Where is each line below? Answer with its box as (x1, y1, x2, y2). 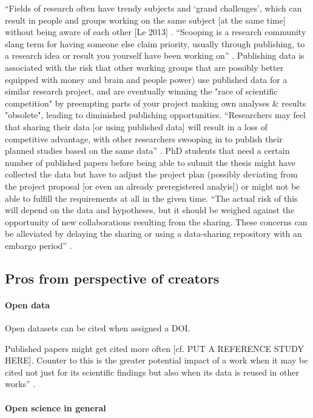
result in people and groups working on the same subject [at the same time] (5, 13, 286, 26)
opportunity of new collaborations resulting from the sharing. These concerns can (5, 215, 308, 228)
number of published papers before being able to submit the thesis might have (5, 156, 295, 168)
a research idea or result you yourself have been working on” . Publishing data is (5, 49, 305, 62)
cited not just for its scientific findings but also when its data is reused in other (5, 365, 299, 378)
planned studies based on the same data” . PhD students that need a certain (5, 144, 290, 157)
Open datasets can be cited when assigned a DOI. (5, 322, 190, 334)
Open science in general (5, 401, 106, 414)
